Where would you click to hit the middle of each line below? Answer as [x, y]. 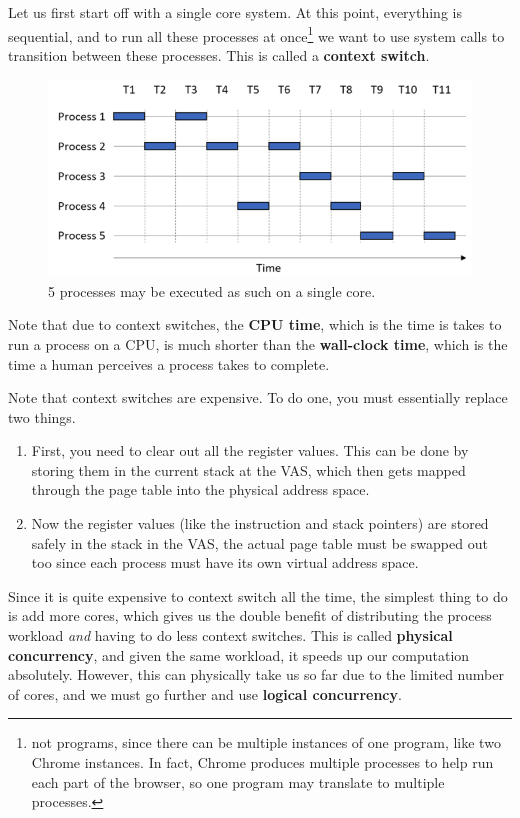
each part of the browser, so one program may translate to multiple [238, 781]
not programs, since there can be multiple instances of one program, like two [266, 742]
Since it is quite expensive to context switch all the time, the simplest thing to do [258, 595]
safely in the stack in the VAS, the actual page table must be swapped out [259, 542]
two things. [42, 416]
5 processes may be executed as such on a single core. [212, 290]
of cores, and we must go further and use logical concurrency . [205, 693]
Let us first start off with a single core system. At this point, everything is [235, 12]
